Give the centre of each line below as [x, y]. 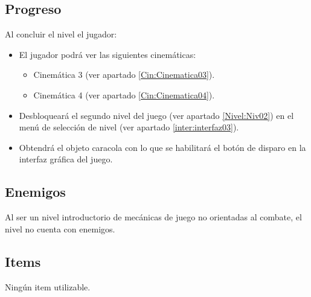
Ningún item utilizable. [48, 286]
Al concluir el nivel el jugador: [61, 34]
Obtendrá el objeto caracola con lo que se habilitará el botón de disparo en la [162, 147]
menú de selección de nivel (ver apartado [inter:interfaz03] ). [129, 127]
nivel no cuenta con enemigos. [60, 228]
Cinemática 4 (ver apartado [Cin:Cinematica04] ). [124, 94]
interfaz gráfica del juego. [66, 159]
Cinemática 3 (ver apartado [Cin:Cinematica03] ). [124, 75]
